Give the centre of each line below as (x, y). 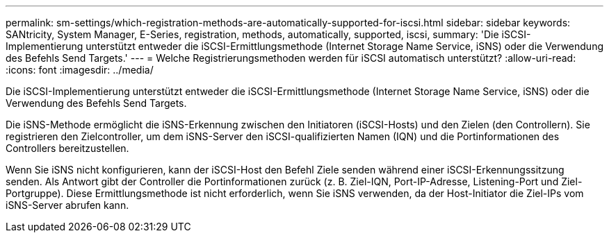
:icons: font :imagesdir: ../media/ (80, 70)
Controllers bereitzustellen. (67, 148)
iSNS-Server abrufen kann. (67, 205)
